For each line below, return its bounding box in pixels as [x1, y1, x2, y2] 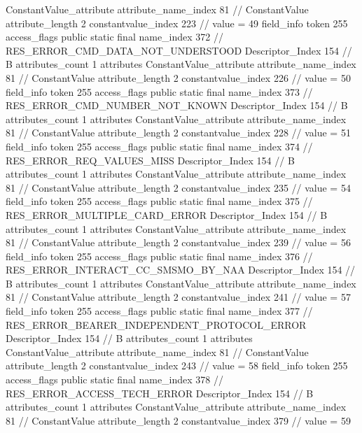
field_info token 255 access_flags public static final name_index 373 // [6, 84, 313, 99]
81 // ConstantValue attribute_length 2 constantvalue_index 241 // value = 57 [6, 290, 351, 304]
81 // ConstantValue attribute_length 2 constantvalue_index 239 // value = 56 [6, 235, 351, 250]
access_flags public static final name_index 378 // [6, 372, 224, 387]
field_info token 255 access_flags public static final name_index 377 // [6, 304, 313, 318]
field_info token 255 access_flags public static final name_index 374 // [6, 139, 313, 153]
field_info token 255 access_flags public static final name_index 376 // [6, 248, 313, 263]
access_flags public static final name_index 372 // [6, 29, 224, 44]
